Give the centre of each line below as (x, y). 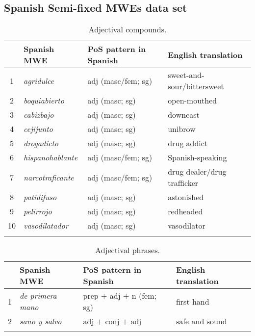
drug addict (188, 143)
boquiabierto (44, 101)
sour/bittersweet (196, 86)
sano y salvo (41, 321)
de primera (38, 296)
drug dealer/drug (197, 172)
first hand (192, 301)
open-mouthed (192, 101)
